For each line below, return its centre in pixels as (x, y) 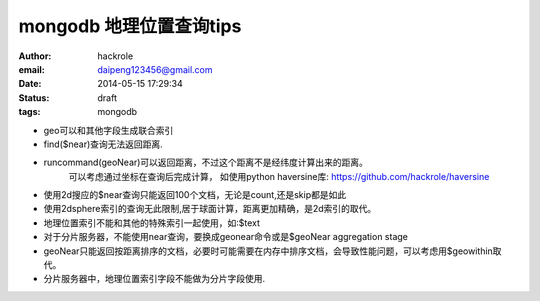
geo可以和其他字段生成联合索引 (108, 130)
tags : (29, 112)
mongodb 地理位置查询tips (130, 26)
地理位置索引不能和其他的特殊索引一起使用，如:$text (151, 222)
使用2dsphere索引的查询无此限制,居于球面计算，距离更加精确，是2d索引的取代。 (210, 209)
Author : (35, 56)
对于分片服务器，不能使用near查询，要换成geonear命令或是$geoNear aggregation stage (226, 237)
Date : (30, 84)
